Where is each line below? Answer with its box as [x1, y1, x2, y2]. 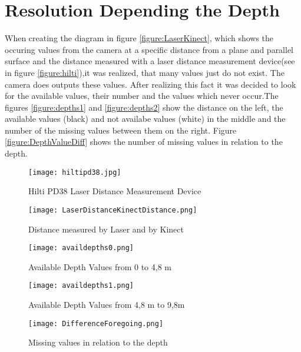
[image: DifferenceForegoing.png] [28, 319, 164, 328]
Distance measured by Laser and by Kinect [28, 223, 184, 235]
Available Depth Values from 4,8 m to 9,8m [28, 298, 185, 311]
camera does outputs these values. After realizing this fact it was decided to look [5, 78, 296, 90]
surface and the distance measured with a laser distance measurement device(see [5, 55, 295, 67]
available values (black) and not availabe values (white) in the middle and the [5, 112, 286, 125]
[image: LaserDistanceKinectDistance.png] [28, 205, 197, 214]
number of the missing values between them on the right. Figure [5, 124, 237, 136]
